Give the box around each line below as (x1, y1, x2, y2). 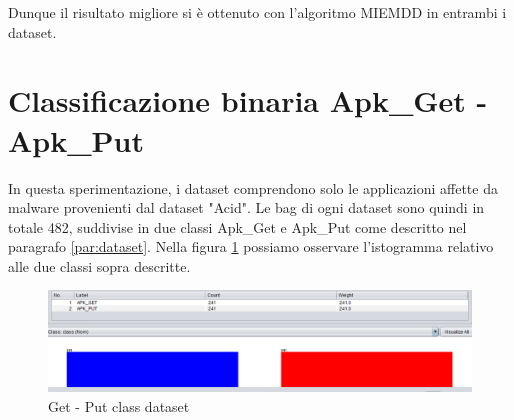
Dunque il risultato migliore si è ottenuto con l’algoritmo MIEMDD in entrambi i (8, 2, 507, 22)
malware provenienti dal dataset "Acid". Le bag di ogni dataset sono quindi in (8, 197, 485, 218)
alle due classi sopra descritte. (8, 255, 191, 276)
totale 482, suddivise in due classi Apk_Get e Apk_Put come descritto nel (8, 216, 467, 237)
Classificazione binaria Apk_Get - (8, 80, 488, 121)
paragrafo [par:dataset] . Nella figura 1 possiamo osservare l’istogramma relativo (8, 236, 494, 257)
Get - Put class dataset (48, 395, 190, 416)
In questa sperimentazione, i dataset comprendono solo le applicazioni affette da (8, 177, 498, 198)
